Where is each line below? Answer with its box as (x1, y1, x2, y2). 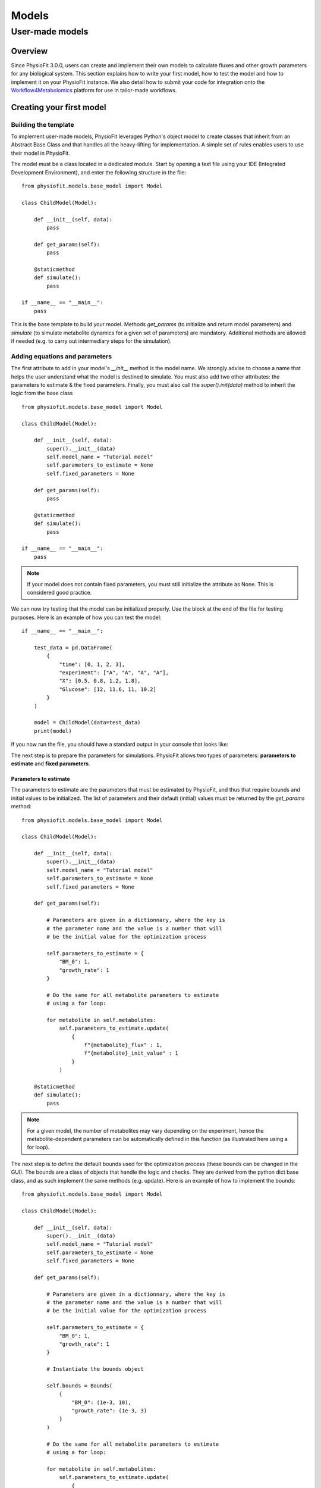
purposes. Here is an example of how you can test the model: (11, 614, 162, 621)
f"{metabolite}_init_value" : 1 (84, 1050, 178, 1056)
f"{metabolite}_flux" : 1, (84, 1042, 163, 1049)
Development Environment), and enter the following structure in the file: (11, 168, 187, 176)
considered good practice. (27, 589, 92, 596)
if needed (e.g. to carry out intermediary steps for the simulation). (11, 337, 172, 345)
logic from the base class (11, 390, 73, 397)
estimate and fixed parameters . (11, 759, 90, 767)
